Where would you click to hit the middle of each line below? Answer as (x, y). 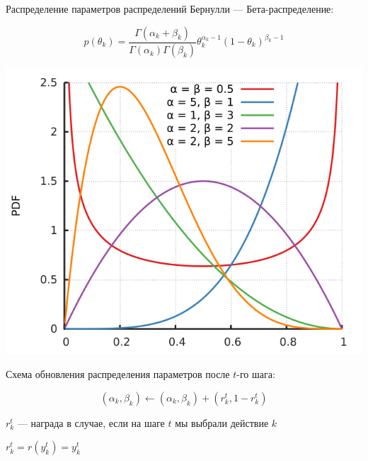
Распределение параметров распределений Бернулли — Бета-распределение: (170, 9)
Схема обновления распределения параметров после (118, 374)
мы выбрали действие (222, 422)
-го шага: (256, 374)
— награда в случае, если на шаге (91, 422)
